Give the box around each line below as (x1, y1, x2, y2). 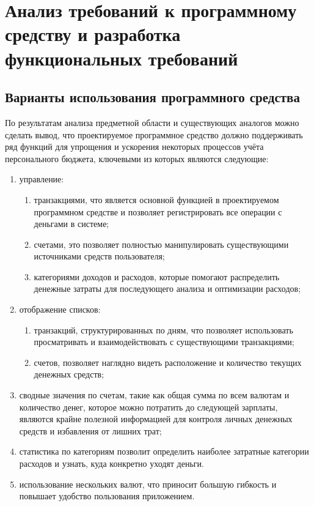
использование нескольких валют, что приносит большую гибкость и (19, 477, 277, 490)
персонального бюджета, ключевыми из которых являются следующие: (5, 152, 269, 165)
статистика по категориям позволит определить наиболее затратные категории (19, 445, 309, 458)
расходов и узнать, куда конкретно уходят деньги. (19, 457, 204, 470)
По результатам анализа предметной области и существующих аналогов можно (5, 116, 299, 128)
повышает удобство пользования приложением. (19, 489, 195, 502)
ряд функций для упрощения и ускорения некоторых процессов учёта (5, 140, 264, 153)
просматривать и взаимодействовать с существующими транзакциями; (34, 335, 294, 348)
